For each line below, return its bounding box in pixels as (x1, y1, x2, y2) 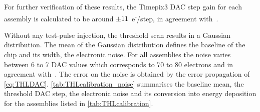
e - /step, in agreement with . (131, 11, 218, 23)
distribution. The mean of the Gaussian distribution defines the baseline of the (4, 39, 245, 50)
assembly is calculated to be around (4, 13, 114, 23)
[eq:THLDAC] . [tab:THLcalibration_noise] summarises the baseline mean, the (4, 78, 244, 89)
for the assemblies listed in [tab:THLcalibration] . (4, 98, 153, 108)
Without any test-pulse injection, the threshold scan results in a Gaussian (4, 29, 230, 40)
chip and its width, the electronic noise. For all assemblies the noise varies (4, 49, 231, 60)
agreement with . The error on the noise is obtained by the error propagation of (4, 69, 250, 79)
